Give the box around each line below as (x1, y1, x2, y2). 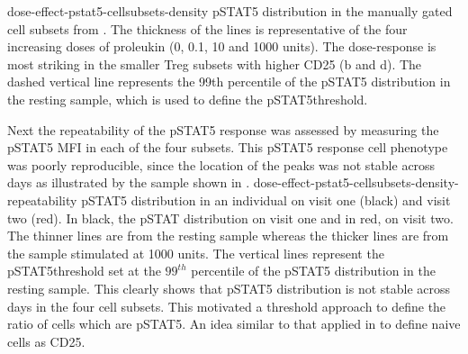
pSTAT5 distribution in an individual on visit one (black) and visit (81, 190, 451, 209)
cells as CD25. (7, 331, 85, 350)
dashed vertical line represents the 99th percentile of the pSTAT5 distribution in (7, 72, 451, 91)
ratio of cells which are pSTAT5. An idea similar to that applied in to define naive (7, 314, 461, 333)
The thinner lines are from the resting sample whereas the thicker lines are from (7, 226, 449, 245)
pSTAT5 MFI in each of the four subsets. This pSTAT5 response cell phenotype (7, 138, 448, 157)
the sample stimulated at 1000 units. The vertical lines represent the (7, 243, 384, 262)
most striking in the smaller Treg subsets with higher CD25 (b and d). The (7, 54, 422, 73)
